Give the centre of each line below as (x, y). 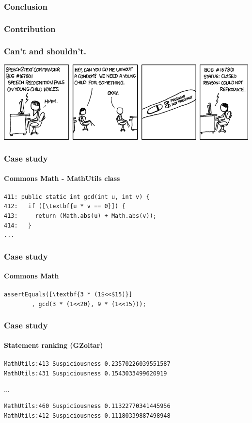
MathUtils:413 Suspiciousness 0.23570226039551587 (87, 364)
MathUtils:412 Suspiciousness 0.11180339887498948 (87, 415)
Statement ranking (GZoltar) (54, 345)
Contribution (30, 28)
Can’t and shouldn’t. (45, 51)
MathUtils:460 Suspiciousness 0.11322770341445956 (87, 406)
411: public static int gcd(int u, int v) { (77, 197)
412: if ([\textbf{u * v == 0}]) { (65, 206)
